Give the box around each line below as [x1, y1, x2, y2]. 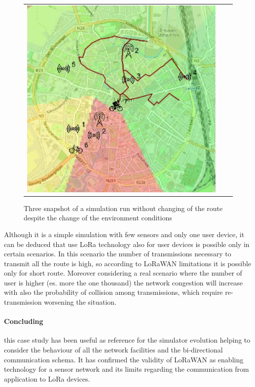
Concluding [4, 316, 43, 326]
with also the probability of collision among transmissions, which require [4, 287, 223, 297]
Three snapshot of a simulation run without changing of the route [24, 203, 223, 213]
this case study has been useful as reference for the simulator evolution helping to [4, 335, 251, 345]
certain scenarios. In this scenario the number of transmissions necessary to [4, 248, 231, 259]
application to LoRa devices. [4, 373, 90, 384]
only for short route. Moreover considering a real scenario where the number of [4, 268, 242, 278]
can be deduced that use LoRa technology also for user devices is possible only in [4, 239, 250, 249]
